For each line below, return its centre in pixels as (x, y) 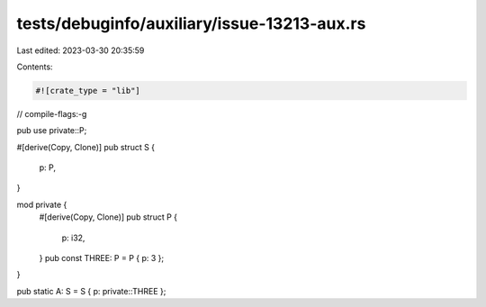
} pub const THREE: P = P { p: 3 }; (102, 258)
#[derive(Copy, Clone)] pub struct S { (86, 147)
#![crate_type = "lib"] (88, 90)
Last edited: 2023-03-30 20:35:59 (81, 50)
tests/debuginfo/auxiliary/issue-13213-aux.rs (191, 23)
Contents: (35, 67)
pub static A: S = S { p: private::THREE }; (91, 291)
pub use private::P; (52, 131)
